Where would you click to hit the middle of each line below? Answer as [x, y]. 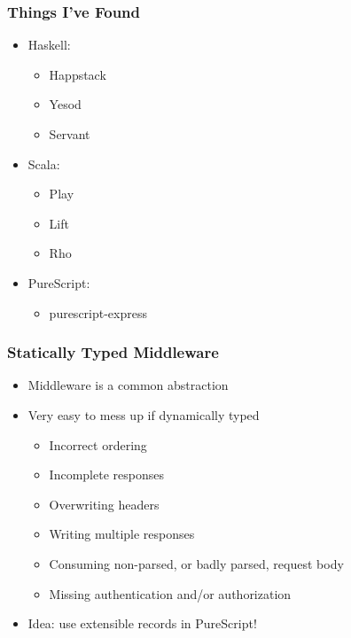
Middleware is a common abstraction [128, 385]
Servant [70, 134]
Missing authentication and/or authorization [170, 593]
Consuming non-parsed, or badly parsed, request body [196, 563]
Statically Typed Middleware [113, 352]
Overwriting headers [104, 504]
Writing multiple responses [122, 534]
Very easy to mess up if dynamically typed [144, 414]
